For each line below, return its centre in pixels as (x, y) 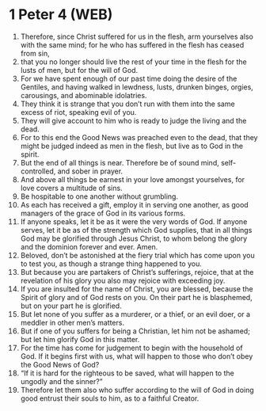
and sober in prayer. (90, 171)
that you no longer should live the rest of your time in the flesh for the (134, 62)
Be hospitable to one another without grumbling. (99, 196)
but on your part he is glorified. (71, 306)
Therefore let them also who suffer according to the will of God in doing (137, 390)
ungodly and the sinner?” (61, 381)
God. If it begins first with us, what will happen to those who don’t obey (137, 356)
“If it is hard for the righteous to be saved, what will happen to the (127, 373)
